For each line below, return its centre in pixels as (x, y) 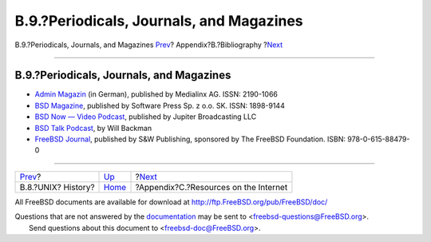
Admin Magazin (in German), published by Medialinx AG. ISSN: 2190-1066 (156, 94)
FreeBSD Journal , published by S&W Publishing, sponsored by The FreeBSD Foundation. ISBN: (190, 139)
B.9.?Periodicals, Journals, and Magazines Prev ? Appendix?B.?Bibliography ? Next (149, 45)
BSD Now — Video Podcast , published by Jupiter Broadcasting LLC (146, 117)
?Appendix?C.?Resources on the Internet (212, 187)
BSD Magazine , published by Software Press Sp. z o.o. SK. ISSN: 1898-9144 (160, 105)
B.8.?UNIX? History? (57, 187)
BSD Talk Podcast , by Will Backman (93, 128)
